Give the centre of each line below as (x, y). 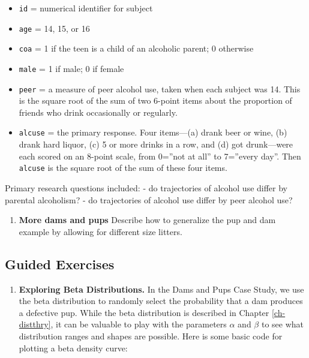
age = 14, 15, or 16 (54, 28)
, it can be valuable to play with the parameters (139, 324)
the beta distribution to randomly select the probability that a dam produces (161, 301)
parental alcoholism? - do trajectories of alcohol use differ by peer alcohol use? (149, 199)
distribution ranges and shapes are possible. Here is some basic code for (151, 336)
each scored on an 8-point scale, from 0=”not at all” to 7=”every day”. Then (160, 156)
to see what (282, 324)
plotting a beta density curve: (73, 348)
